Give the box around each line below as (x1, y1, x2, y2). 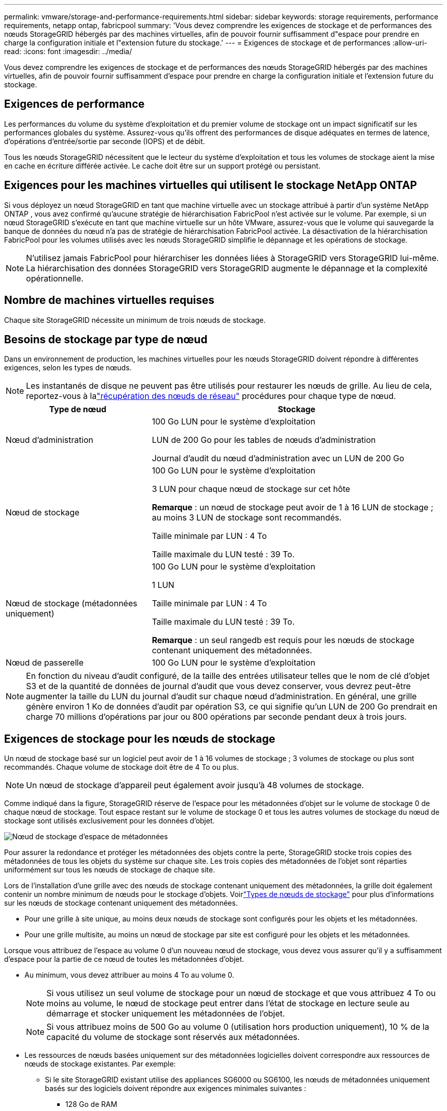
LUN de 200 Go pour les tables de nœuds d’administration (152, 435, 376, 445)
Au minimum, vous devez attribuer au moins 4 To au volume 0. (24, 971, 234, 980)
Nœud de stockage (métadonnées (6, 598, 137, 609)
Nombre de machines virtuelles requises (4, 294, 215, 307)
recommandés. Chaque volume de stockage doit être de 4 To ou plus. (4, 763, 239, 772)
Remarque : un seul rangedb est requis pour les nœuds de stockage (152, 635, 415, 646)
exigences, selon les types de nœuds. (4, 363, 132, 372)
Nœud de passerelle (6, 657, 84, 668)
